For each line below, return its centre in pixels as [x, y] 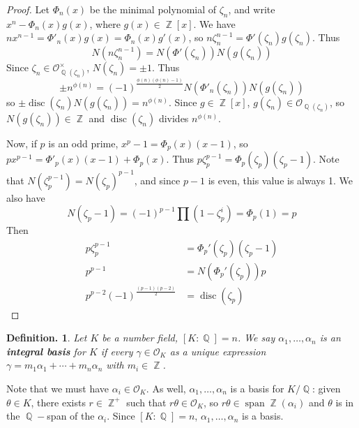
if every [117, 351]
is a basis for [257, 388]
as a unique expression [218, 351]
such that [146, 402]
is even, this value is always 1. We [280, 180]
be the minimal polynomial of [153, 9]
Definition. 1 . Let [47, 338]
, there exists [58, 402]
